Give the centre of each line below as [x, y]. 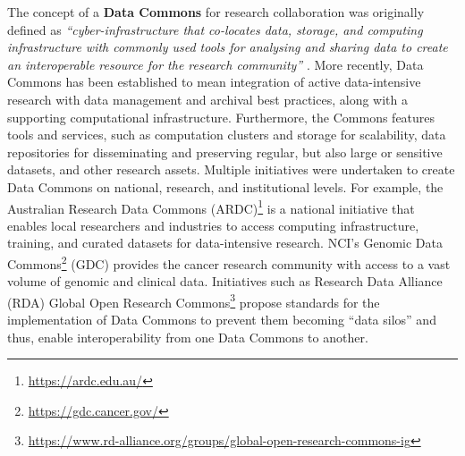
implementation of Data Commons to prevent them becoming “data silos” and [222, 320]
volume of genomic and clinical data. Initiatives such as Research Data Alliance [225, 281]
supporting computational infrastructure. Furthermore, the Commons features [221, 117]
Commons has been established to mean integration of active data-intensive [214, 82]
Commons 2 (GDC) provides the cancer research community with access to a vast [229, 262]
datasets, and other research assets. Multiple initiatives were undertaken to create [231, 169]
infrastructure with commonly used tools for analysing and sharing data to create [228, 47]
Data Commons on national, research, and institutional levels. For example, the [225, 186]
